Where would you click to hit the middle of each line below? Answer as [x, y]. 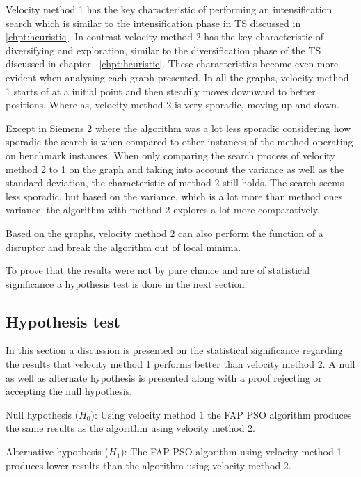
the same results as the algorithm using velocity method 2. [130, 428]
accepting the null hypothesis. [69, 391]
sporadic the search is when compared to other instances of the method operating [179, 142]
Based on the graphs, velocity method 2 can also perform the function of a [165, 233]
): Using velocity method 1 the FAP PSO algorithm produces [221, 414]
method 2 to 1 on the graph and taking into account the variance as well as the [175, 169]
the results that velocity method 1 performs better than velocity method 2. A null [180, 364]
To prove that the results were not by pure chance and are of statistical [158, 270]
